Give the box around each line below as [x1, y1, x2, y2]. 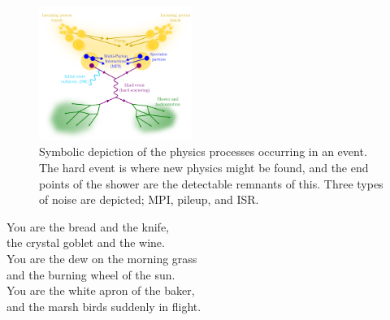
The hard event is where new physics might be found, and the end [39, 158, 369, 175]
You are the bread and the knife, [6, 218, 169, 235]
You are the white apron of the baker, [6, 282, 195, 299]
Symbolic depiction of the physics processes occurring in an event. [39, 143, 367, 160]
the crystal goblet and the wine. [6, 234, 165, 251]
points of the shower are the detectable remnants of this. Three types [39, 175, 383, 192]
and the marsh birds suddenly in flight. [6, 297, 201, 314]
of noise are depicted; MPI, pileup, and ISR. [39, 191, 259, 208]
